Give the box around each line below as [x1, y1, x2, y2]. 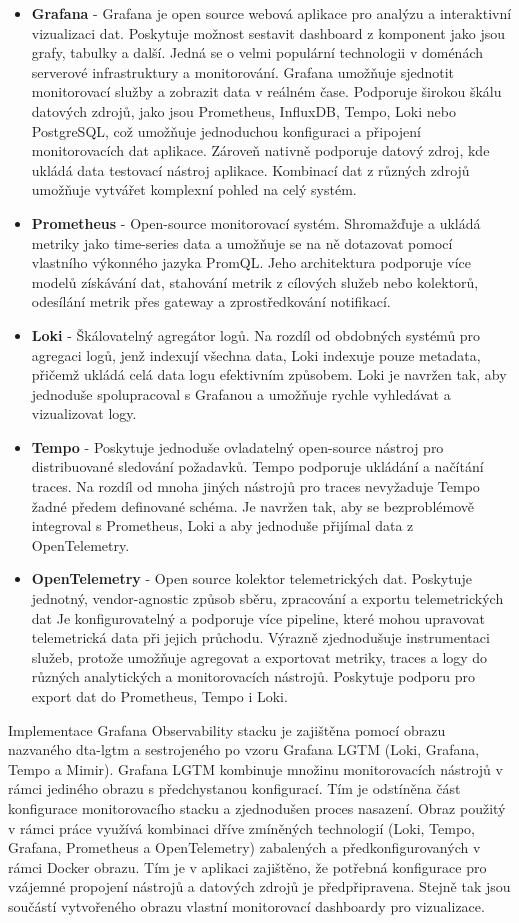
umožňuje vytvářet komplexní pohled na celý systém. [31, 179, 357, 200]
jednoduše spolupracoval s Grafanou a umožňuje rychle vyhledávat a [31, 383, 451, 404]
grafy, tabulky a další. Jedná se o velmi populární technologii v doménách [31, 42, 483, 63]
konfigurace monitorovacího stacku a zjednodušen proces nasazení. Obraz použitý [8, 797, 506, 818]
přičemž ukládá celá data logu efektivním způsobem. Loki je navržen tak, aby [31, 364, 507, 385]
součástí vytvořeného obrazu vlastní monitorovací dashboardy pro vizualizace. [8, 895, 485, 916]
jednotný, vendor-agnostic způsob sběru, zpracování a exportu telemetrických [31, 588, 504, 609]
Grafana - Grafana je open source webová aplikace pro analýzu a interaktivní [31, 3, 512, 23]
